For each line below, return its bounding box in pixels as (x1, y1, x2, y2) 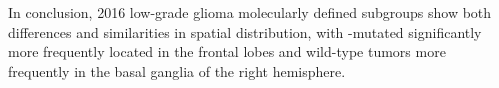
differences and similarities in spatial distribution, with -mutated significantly (8, 21, 482, 42)
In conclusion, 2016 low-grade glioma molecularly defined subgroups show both (8, 2, 492, 22)
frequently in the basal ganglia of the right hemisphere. (8, 60, 346, 81)
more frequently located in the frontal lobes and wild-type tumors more (8, 41, 446, 62)
